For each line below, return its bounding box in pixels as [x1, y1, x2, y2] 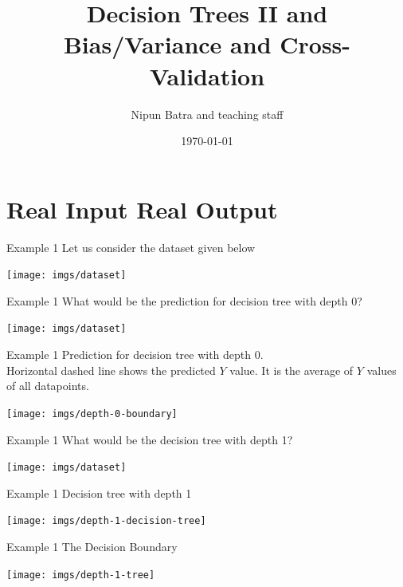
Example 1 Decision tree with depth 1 [6, 484, 192, 501]
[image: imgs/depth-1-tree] [6, 569, 155, 581]
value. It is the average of [229, 361, 354, 378]
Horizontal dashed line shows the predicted [6, 361, 216, 378]
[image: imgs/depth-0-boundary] [6, 408, 178, 420]
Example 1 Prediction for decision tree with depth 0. [6, 346, 264, 363]
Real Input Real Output [6, 192, 278, 225]
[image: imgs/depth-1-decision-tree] [6, 515, 206, 527]
